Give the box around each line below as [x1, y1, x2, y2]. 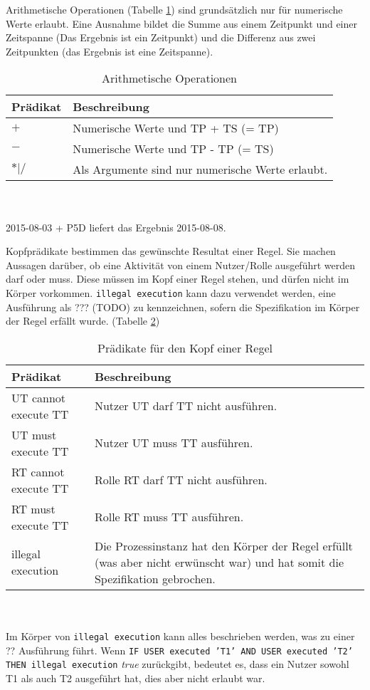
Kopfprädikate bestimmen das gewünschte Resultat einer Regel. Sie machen [6, 244, 336, 258]
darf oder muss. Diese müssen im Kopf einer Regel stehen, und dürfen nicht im [6, 271, 349, 286]
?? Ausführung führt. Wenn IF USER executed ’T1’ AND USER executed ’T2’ [6, 642, 353, 657]
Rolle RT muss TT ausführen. [94, 508, 244, 526]
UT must [11, 426, 57, 443]
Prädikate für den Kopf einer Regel [97, 339, 273, 356]
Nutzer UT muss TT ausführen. [94, 434, 253, 451]
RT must [11, 500, 55, 517]
